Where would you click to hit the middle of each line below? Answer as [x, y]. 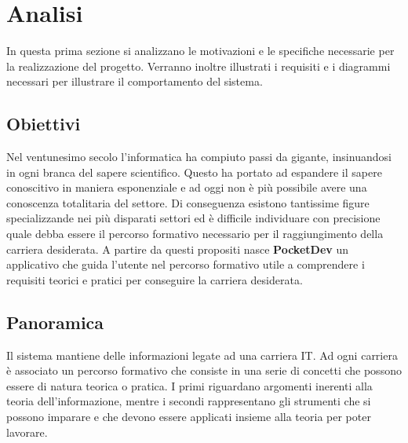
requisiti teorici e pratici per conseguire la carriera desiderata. [155, 279]
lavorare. [27, 432]
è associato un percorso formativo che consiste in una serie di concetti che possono [204, 370]
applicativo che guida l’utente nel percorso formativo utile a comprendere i [186, 264]
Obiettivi [44, 124]
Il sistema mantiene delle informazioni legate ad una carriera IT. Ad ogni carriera [202, 355]
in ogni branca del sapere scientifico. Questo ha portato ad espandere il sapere [194, 172]
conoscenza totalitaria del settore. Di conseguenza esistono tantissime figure [188, 202]
